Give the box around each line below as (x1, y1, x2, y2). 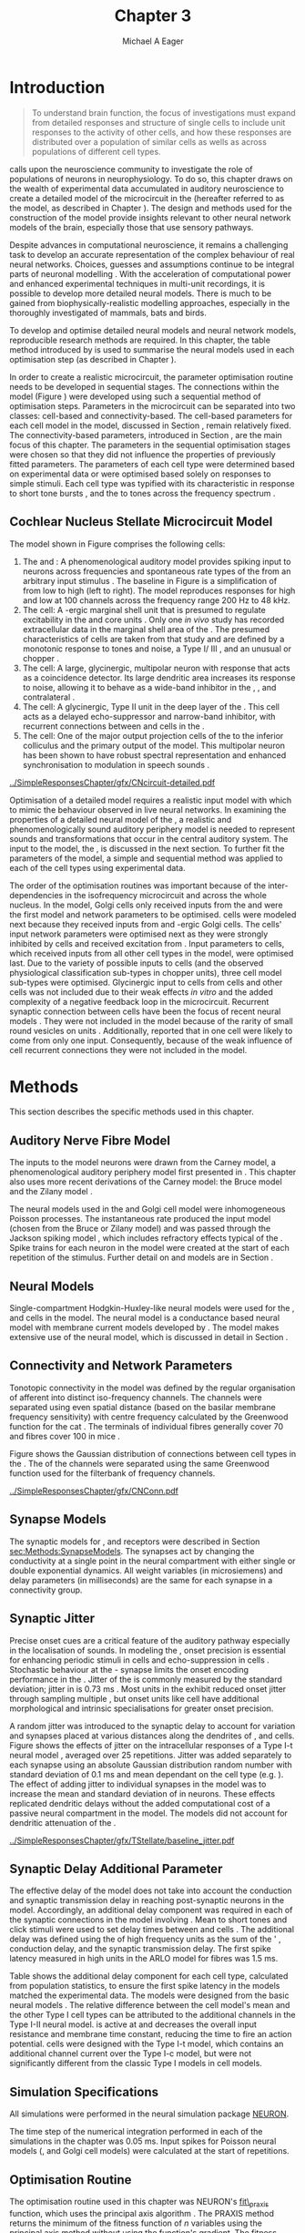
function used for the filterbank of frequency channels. (9, 1468, 216, 1479)
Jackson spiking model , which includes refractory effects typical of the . (9, 1233, 283, 1244)
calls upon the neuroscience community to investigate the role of (9, 163, 253, 174)
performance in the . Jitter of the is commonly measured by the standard (9, 1674, 282, 1685)
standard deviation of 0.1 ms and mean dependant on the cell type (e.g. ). (9, 1768, 284, 1779)
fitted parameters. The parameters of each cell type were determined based (9, 458, 296, 469)
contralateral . (22, 691, 76, 702)
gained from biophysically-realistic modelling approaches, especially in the (9, 297, 290, 308)
